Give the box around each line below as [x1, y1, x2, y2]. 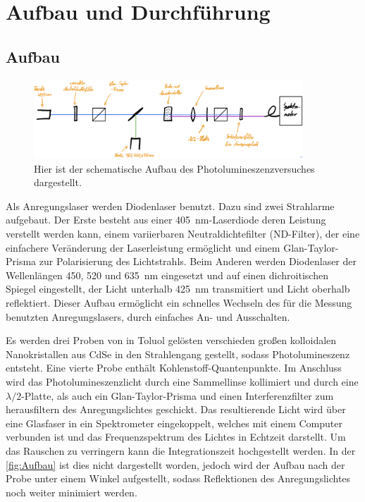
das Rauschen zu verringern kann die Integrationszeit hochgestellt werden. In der [6, 443, 356, 458]
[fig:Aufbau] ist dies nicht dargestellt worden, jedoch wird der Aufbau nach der [6, 457, 345, 472]
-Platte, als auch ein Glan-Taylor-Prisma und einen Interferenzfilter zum [21, 388, 334, 403]
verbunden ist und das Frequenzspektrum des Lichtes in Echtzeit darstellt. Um [6, 429, 346, 444]
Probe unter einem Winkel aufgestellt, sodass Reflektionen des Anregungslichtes [6, 471, 351, 486]
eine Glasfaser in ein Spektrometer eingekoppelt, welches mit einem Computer [6, 415, 343, 430]
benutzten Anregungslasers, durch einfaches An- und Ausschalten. [6, 309, 290, 324]
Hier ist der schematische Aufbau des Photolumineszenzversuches [34, 161, 315, 176]
